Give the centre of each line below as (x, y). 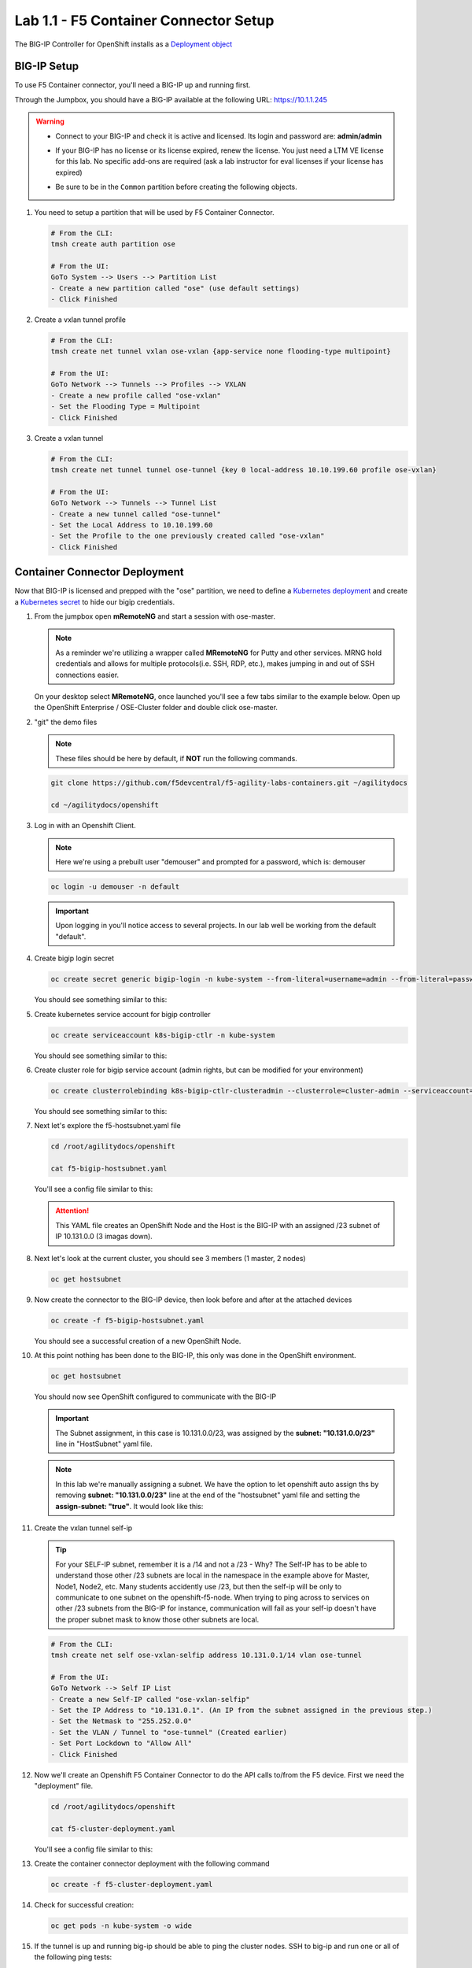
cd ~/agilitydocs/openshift (105, 805)
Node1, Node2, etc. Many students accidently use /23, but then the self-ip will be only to (199, 1586)
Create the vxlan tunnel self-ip (83, 1528)
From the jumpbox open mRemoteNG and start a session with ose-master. (155, 616)
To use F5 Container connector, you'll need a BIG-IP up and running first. (133, 85)
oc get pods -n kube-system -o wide (122, 1926)
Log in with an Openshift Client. (85, 826)
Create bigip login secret (74, 958)
